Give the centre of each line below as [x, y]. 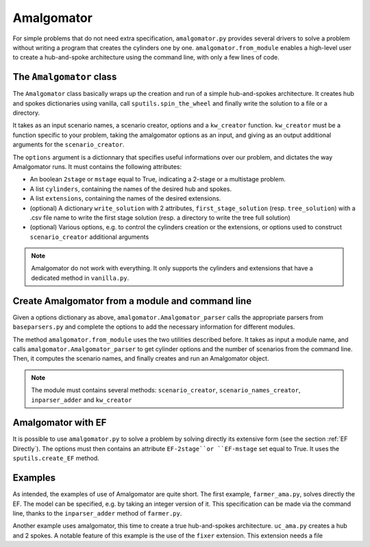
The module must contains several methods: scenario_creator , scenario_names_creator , [166, 390]
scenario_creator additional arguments [89, 237]
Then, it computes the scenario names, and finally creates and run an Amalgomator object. [141, 359]
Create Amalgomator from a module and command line [132, 301]
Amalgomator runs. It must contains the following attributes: [97, 166]
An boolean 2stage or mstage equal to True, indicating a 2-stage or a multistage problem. [158, 179]
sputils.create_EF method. [56, 458]
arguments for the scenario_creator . [69, 144]
